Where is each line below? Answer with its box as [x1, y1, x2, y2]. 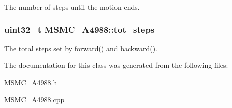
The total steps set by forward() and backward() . [4, 43, 158, 53]
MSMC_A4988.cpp [4, 94, 65, 104]
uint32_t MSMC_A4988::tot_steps [4, 23, 155, 35]
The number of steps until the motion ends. [4, 2, 140, 12]
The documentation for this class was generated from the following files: [4, 60, 228, 70]
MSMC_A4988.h [4, 77, 57, 87]
